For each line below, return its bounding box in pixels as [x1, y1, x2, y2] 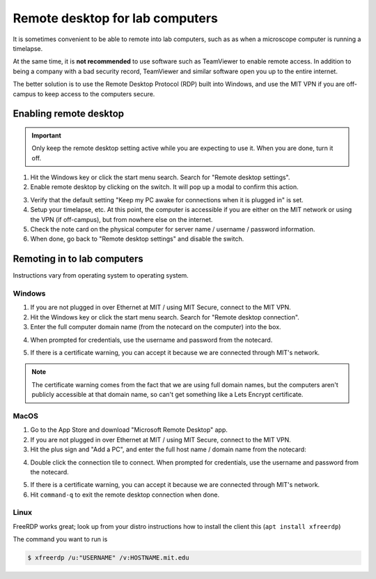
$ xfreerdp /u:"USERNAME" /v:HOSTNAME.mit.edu [27, 554, 189, 562]
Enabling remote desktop [13, 108, 125, 120]
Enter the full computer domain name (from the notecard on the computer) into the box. [30, 323, 281, 331]
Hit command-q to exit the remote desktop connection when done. [30, 490, 220, 499]
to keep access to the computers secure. [37, 89, 155, 98]
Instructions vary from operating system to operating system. [13, 271, 189, 280]
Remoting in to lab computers [13, 253, 143, 265]
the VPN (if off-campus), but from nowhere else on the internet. [30, 215, 213, 223]
